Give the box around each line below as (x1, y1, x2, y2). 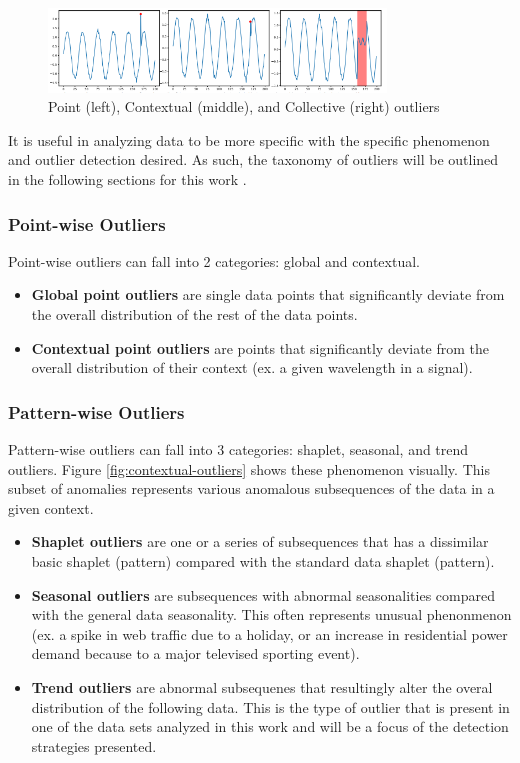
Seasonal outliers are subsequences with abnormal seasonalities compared (31, 584, 496, 605)
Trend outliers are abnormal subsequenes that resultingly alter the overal (31, 676, 493, 697)
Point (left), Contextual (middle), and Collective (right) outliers (48, 96, 440, 117)
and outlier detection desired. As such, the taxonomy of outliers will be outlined (8, 149, 499, 170)
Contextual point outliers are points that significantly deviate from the (31, 337, 490, 358)
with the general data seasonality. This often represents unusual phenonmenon (31, 604, 512, 625)
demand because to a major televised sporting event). (31, 643, 360, 664)
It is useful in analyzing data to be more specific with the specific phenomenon (8, 129, 490, 150)
